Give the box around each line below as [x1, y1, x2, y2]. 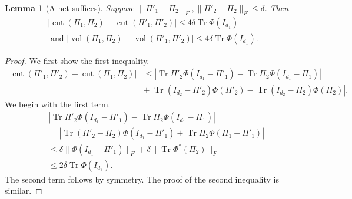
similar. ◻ [5, 184, 42, 197]
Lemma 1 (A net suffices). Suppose [5, 2, 134, 14]
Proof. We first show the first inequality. [5, 54, 150, 66]
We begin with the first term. [5, 97, 111, 110]
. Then [264, 2, 289, 14]
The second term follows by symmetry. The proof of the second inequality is [5, 173, 279, 185]
